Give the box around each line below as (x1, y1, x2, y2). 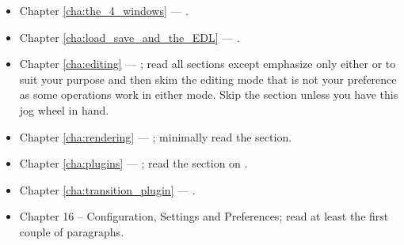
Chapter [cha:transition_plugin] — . (19, 181, 196, 198)
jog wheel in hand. (19, 101, 109, 118)
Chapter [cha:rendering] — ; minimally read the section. (19, 128, 292, 145)
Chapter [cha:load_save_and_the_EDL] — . (19, 28, 240, 45)
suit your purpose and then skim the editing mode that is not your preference (19, 70, 397, 87)
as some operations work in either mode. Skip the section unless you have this (19, 86, 398, 103)
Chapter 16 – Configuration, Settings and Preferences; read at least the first (19, 208, 389, 224)
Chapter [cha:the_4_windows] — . (19, 2, 189, 18)
